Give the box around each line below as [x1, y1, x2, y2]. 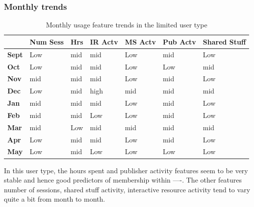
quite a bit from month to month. [4, 194, 105, 204]
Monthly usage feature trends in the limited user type [46, 20, 207, 30]
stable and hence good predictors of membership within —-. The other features [4, 175, 242, 185]
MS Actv [125, 36, 156, 46]
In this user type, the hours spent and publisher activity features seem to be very [4, 165, 248, 175]
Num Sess [29, 36, 64, 46]
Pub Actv [162, 36, 196, 46]
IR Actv [90, 36, 118, 46]
